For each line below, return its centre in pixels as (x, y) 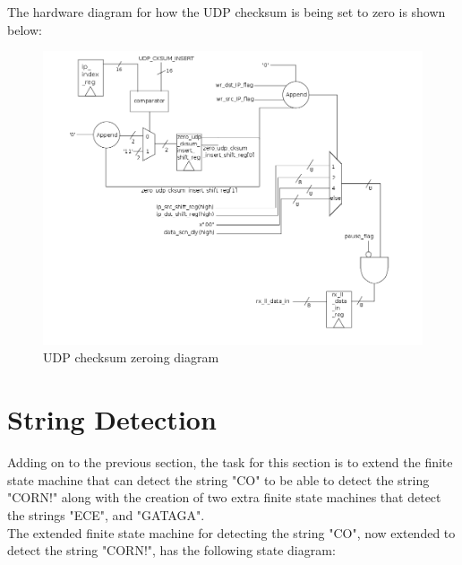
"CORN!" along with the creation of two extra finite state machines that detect (224, 497)
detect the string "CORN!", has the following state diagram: (171, 550)
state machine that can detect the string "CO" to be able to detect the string (218, 479)
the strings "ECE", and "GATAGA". (106, 514)
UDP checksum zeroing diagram (131, 357)
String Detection (112, 419)
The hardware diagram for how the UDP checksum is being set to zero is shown (227, 12)
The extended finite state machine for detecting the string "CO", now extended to (231, 532)
